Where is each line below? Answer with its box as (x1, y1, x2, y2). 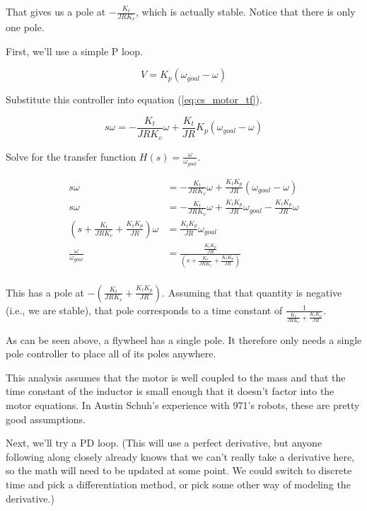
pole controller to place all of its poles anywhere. (6, 346, 216, 361)
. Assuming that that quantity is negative (162, 285, 342, 299)
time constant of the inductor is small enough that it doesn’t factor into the (6, 384, 334, 398)
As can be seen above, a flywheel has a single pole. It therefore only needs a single (6, 332, 362, 347)
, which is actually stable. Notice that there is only (136, 4, 356, 18)
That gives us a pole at (6, 4, 106, 18)
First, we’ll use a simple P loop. (6, 43, 143, 58)
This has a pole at (6, 285, 84, 299)
